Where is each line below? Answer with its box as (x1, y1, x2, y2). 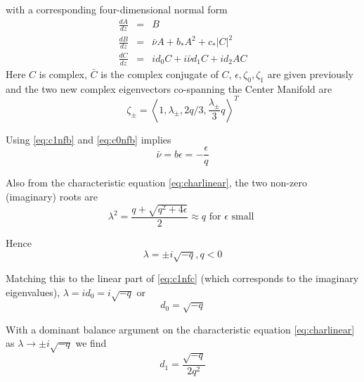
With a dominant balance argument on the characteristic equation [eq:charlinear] (6, 321, 355, 336)
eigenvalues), (6, 284, 60, 299)
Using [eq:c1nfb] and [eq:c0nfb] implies (6, 132, 171, 146)
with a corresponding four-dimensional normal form (6, 2, 228, 16)
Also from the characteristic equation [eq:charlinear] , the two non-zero (6, 175, 307, 190)
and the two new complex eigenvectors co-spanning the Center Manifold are (6, 81, 332, 96)
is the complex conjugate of (100, 66, 219, 81)
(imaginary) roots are (6, 189, 98, 203)
